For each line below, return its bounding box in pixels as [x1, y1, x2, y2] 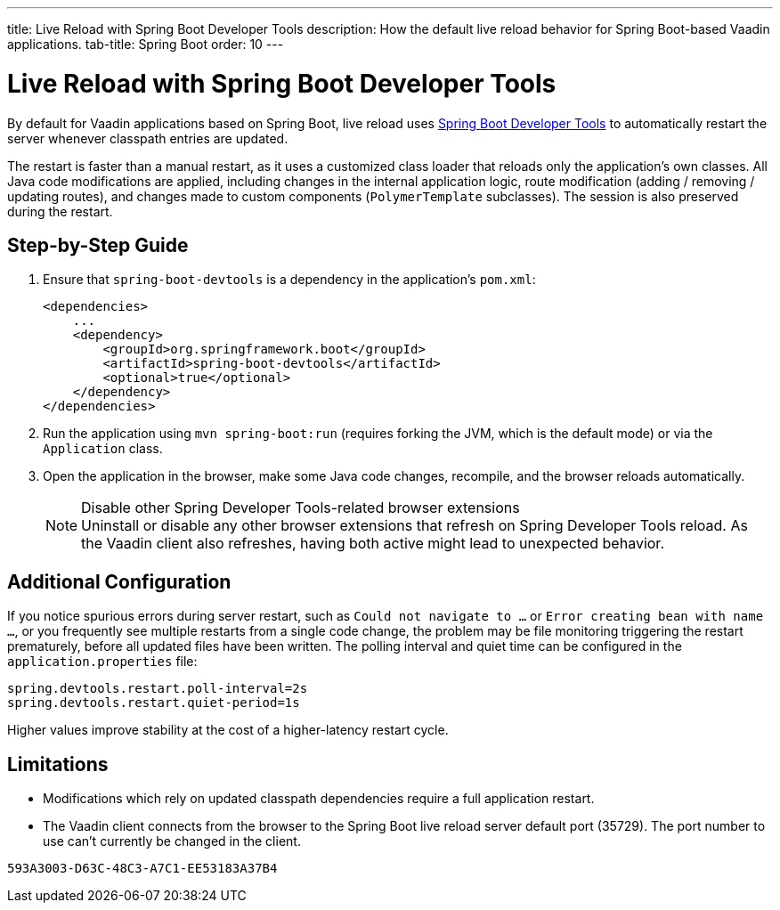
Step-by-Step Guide [7, 233, 189, 256]
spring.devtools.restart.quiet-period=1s [7, 695, 300, 711]
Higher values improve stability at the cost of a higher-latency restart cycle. [7, 722, 449, 738]
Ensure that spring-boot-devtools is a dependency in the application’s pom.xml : [43, 272, 536, 288]
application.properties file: [7, 654, 198, 670]
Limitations [7, 752, 109, 776]
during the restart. [7, 203, 113, 219]
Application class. [43, 441, 163, 457]
